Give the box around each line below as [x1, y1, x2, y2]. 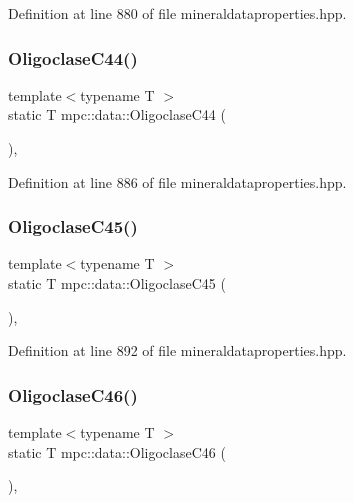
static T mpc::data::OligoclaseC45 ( [8, 273, 226, 293]
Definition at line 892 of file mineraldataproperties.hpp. [8, 340, 347, 361]
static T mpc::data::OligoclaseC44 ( [8, 104, 226, 125]
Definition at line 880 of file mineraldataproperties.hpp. [8, 3, 347, 23]
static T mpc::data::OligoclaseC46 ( [8, 441, 226, 462]
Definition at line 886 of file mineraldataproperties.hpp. [8, 171, 347, 192]
